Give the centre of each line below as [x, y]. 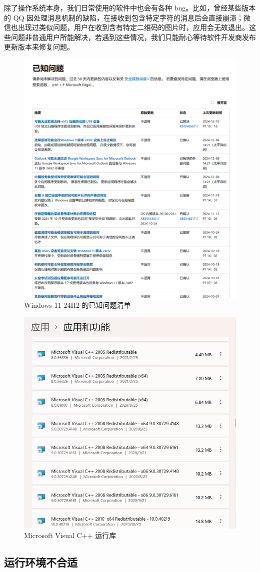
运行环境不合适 [41, 562]
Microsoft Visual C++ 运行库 [70, 535]
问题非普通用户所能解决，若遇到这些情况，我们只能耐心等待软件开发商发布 [133, 37]
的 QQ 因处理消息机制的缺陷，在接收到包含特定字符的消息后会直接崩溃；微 [127, 17]
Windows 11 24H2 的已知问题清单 [77, 304]
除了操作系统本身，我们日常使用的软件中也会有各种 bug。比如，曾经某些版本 [130, 7]
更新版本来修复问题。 [39, 47]
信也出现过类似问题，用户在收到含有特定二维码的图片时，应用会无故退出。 [126, 27]
